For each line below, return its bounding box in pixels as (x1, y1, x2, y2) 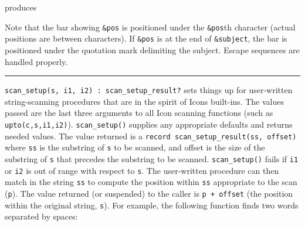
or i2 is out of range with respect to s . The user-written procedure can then (5, 164, 279, 176)
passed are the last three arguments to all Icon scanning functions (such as (5, 107, 273, 119)
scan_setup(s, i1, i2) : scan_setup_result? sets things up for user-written (5, 84, 293, 96)
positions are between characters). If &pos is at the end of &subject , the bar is (5, 32, 287, 44)
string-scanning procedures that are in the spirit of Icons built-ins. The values (5, 95, 284, 107)
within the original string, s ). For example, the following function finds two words (5, 198, 299, 211)
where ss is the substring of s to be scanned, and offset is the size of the (5, 141, 265, 153)
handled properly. (5, 55, 68, 67)
